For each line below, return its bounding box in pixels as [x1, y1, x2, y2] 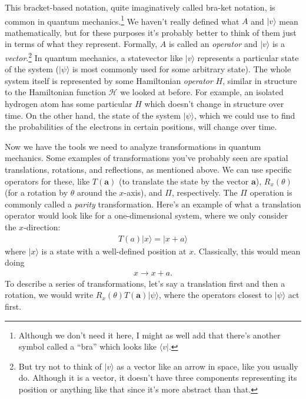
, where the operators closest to [158, 289, 272, 301]
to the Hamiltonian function [5, 86, 106, 98]
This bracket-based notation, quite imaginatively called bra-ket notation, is [5, 1, 275, 13]
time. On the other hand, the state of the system [5, 109, 181, 121]
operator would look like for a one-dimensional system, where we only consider [5, 209, 288, 222]
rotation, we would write [5, 289, 94, 301]
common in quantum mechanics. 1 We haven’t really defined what [5, 13, 240, 27]
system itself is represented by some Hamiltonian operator [5, 74, 213, 86]
